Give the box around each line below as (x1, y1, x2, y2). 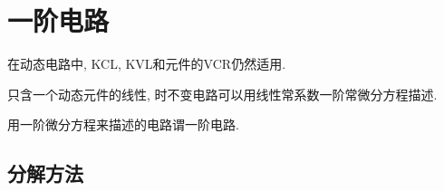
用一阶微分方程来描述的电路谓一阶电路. (7, 115, 239, 134)
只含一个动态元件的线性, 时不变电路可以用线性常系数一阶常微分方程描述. (7, 84, 438, 103)
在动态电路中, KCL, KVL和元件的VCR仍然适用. (7, 54, 286, 73)
